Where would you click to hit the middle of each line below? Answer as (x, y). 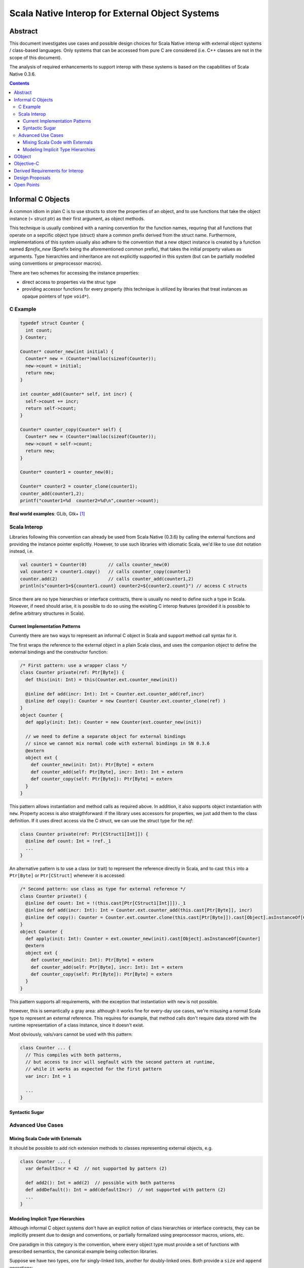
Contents (20, 83)
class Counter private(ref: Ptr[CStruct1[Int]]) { (84, 834)
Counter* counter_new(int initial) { (67, 351)
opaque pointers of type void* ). (56, 296)
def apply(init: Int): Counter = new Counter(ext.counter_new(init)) (114, 722)
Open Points (27, 185)
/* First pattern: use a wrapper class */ (73, 665)
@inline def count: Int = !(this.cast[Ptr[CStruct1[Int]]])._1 (106, 903)
